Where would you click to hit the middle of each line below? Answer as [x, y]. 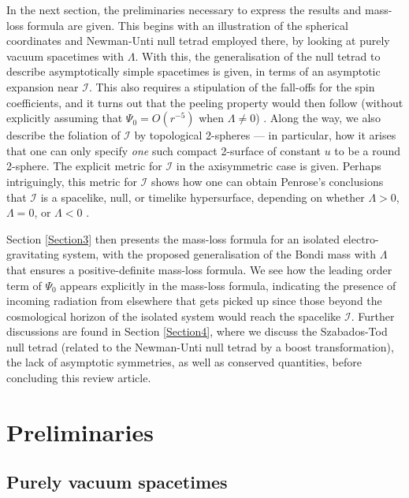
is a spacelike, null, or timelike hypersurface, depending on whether [203, 197]
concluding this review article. [79, 378]
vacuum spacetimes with [65, 56]
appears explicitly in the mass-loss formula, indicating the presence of [228, 285]
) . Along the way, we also [318, 118]
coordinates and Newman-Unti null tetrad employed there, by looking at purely [198, 41]
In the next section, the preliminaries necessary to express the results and [184, 9]
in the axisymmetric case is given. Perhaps [279, 166]
